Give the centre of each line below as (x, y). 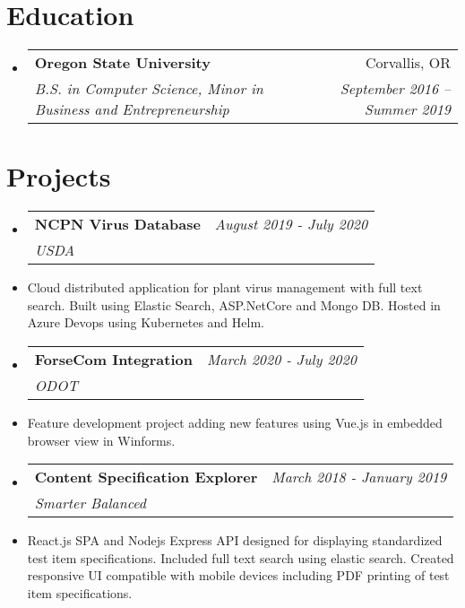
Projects (59, 176)
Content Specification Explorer (146, 477)
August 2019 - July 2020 (291, 224)
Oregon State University (122, 63)
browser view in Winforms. (101, 440)
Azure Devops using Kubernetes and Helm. (146, 322)
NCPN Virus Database (117, 224)
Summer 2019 (407, 109)
